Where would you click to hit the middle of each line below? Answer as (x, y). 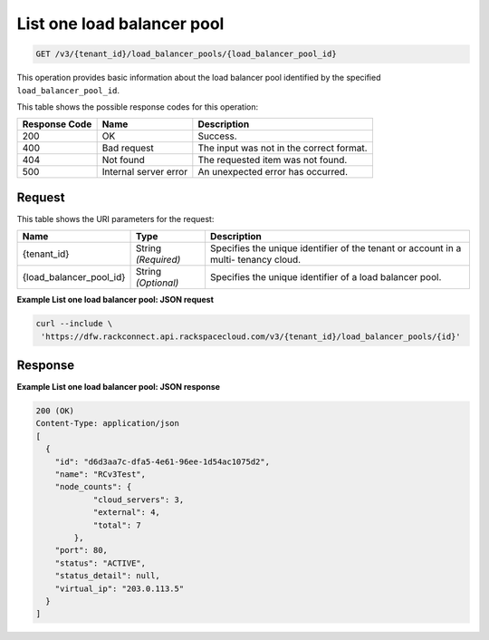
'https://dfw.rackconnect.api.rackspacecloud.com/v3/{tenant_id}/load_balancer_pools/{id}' (251, 336)
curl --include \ (74, 324)
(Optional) (158, 283)
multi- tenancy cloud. (255, 260)
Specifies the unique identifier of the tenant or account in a (336, 248)
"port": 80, (81, 550)
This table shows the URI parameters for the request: (115, 218)
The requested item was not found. (273, 160)
